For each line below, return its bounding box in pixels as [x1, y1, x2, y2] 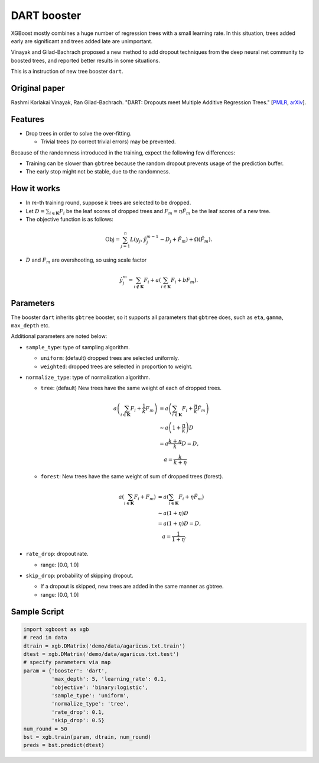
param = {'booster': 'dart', [23, 667, 108, 674]
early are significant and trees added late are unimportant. [11, 37, 153, 44]
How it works [11, 183, 60, 194]
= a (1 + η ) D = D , [157, 520, 201, 527]
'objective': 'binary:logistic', [51, 684, 148, 691]
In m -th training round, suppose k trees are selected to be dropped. [25, 199, 191, 207]
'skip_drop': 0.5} [51, 717, 105, 724]
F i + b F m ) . [170, 277, 198, 285]
